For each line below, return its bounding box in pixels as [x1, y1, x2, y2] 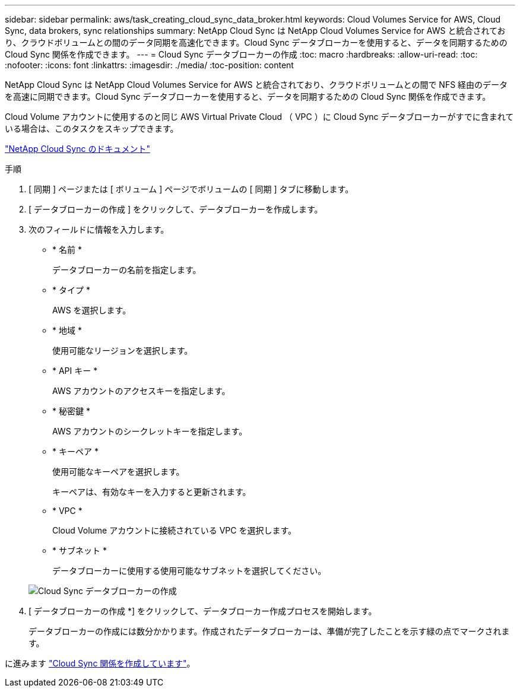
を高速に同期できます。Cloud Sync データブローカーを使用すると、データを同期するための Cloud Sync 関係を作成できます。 [5, 91, 491, 101]
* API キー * [52, 366, 98, 376]
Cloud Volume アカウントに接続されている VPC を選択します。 [52, 525, 297, 535]
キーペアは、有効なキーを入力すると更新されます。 [52, 487, 251, 497]
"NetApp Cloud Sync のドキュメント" [5, 144, 150, 154]
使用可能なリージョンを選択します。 [52, 345, 193, 355]
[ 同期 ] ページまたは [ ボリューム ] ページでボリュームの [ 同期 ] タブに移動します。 [28, 184, 354, 194]
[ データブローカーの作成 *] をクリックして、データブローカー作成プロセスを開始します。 [28, 606, 377, 616]
